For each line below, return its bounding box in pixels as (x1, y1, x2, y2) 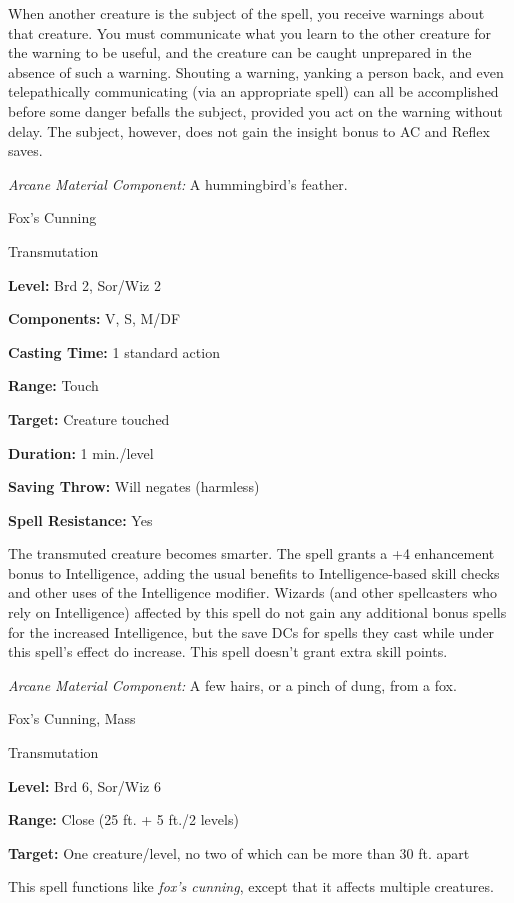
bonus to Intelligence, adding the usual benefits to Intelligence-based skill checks (8, 562, 500, 583)
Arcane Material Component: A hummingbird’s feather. (8, 173, 348, 194)
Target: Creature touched (8, 408, 170, 429)
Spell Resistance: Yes (8, 509, 153, 530)
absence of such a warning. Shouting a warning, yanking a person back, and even (8, 61, 504, 82)
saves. (8, 140, 43, 161)
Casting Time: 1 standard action (8, 341, 220, 362)
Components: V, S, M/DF (8, 308, 181, 329)
